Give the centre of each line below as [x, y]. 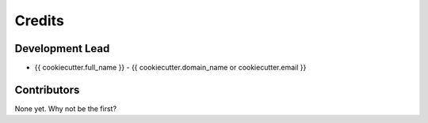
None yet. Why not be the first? [66, 108]
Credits [40, 20]
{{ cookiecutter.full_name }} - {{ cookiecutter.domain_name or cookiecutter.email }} [170, 68]
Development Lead [62, 48]
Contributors [47, 89]
